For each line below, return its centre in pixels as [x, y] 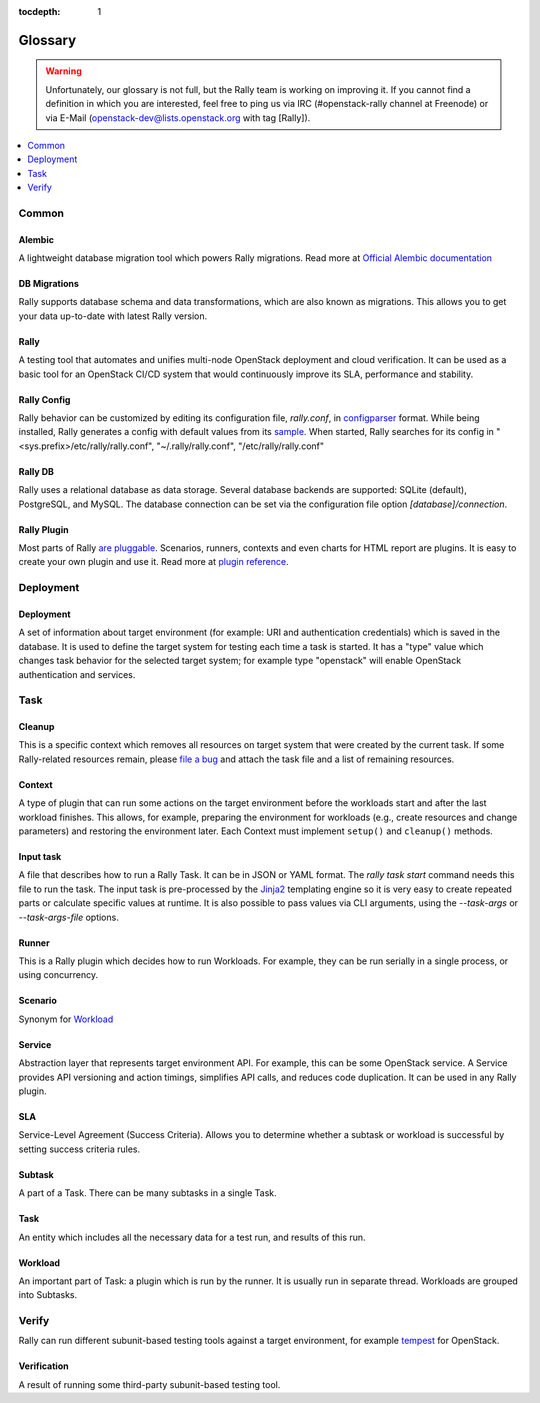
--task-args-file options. [68, 917]
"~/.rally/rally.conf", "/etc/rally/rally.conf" [240, 446]
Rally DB [36, 471]
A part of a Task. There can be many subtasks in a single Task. [147, 1193]
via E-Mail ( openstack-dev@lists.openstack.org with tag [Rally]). [178, 117]
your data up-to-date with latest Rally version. [113, 316]
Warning [63, 71]
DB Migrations [49, 284]
